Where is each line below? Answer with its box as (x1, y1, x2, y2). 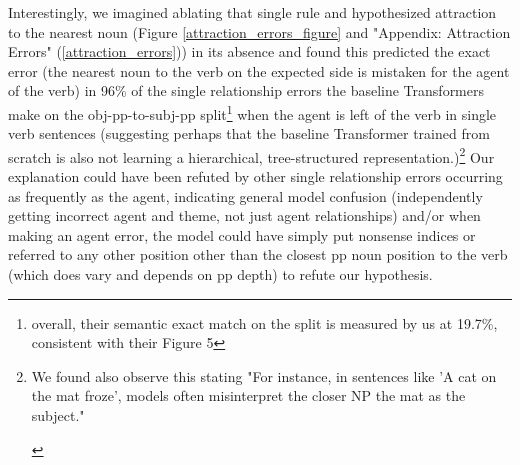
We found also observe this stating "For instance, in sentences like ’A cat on (31, 365, 497, 386)
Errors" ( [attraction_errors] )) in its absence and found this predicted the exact (8, 41, 491, 62)
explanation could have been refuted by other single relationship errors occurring (8, 166, 503, 187)
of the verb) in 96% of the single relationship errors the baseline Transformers (8, 80, 485, 101)
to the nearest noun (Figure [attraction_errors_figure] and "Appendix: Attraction (8, 21, 511, 42)
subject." (31, 405, 85, 425)
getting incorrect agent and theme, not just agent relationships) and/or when (8, 205, 481, 226)
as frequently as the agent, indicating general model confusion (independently (8, 185, 483, 206)
